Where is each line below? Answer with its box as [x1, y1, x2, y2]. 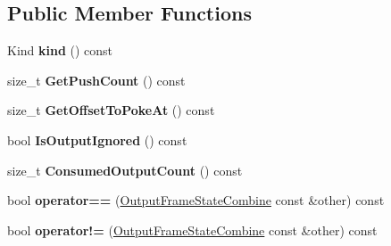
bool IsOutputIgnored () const [7, 130, 187, 149]
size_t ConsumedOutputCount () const [7, 160, 243, 179]
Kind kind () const [7, 41, 113, 60]
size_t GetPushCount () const [7, 70, 186, 89]
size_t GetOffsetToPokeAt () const [7, 101, 215, 119]
